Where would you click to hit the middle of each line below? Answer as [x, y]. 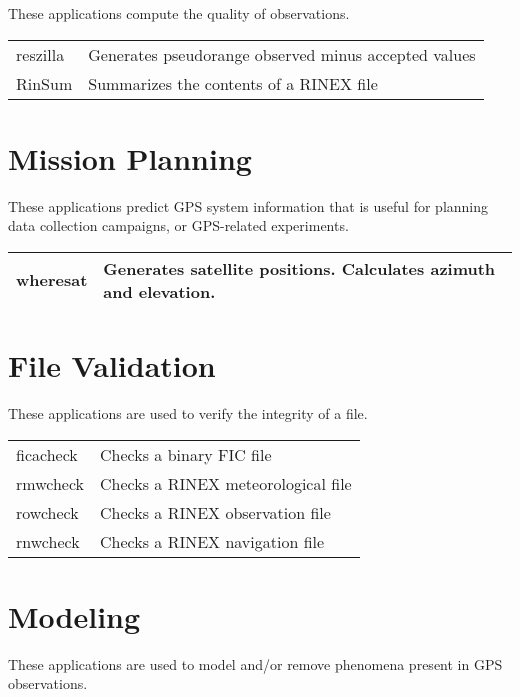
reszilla [40, 54]
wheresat [52, 280]
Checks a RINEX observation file [215, 512]
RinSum [44, 83]
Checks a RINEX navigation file [212, 541]
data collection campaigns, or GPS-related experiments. [178, 225]
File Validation [112, 365]
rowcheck [47, 512]
